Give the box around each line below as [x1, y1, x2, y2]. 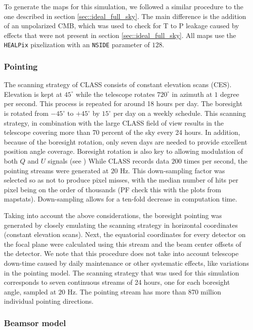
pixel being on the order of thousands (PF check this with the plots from [4, 184, 221, 194]
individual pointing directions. [4, 296, 94, 306]
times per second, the [184, 156, 248, 165]
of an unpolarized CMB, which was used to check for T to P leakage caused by [4, 20, 239, 31]
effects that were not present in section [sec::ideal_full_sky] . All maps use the [4, 30, 236, 40]
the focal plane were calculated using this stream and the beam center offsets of [4, 238, 241, 249]
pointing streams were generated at [4, 165, 109, 175]
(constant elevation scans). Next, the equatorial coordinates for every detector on [4, 229, 246, 239]
